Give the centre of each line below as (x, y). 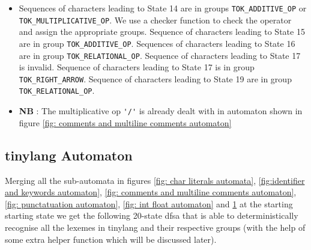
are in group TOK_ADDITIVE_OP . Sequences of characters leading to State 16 (157, 43)
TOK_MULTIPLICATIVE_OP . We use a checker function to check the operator (155, 20)
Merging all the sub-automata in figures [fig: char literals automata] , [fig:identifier (155, 180)
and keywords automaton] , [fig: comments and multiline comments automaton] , (151, 192)
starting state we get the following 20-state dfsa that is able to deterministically (152, 215)
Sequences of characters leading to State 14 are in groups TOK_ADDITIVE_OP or (163, 8)
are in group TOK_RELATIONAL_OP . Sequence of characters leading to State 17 (160, 55)
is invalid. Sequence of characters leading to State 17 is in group (137, 67)
